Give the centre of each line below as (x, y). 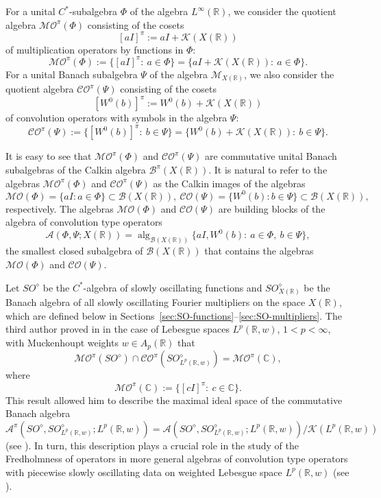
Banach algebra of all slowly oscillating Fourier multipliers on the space (156, 302)
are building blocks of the (272, 208)
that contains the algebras (259, 251)
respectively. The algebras (60, 208)
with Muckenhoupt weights (62, 343)
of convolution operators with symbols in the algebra (116, 118)
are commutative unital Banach (271, 156)
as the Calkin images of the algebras (229, 183)
